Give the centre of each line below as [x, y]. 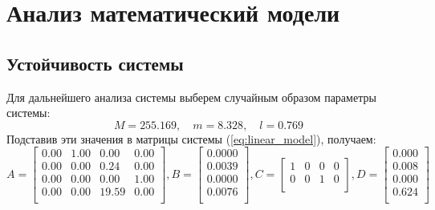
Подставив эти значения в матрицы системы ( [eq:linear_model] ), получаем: [191, 138]
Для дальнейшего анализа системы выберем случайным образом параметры [191, 97]
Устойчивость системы [95, 63]
